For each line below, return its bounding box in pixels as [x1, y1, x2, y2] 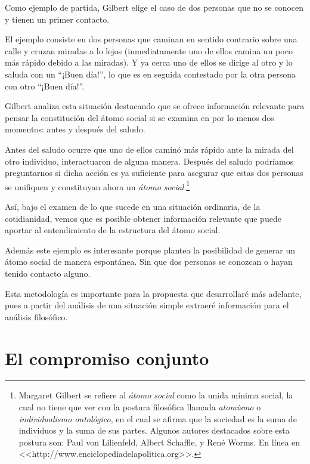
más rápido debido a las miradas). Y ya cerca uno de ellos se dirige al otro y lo [5, 56, 293, 69]
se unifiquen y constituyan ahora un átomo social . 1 [5, 178, 190, 193]
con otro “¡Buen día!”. [5, 79, 85, 92]
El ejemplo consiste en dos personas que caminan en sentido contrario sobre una [5, 33, 297, 45]
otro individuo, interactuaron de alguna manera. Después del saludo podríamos [5, 154, 294, 167]
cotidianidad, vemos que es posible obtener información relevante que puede [5, 212, 281, 224]
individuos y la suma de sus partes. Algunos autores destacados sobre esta [18, 424, 290, 437]
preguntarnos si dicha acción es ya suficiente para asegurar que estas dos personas [5, 166, 303, 179]
